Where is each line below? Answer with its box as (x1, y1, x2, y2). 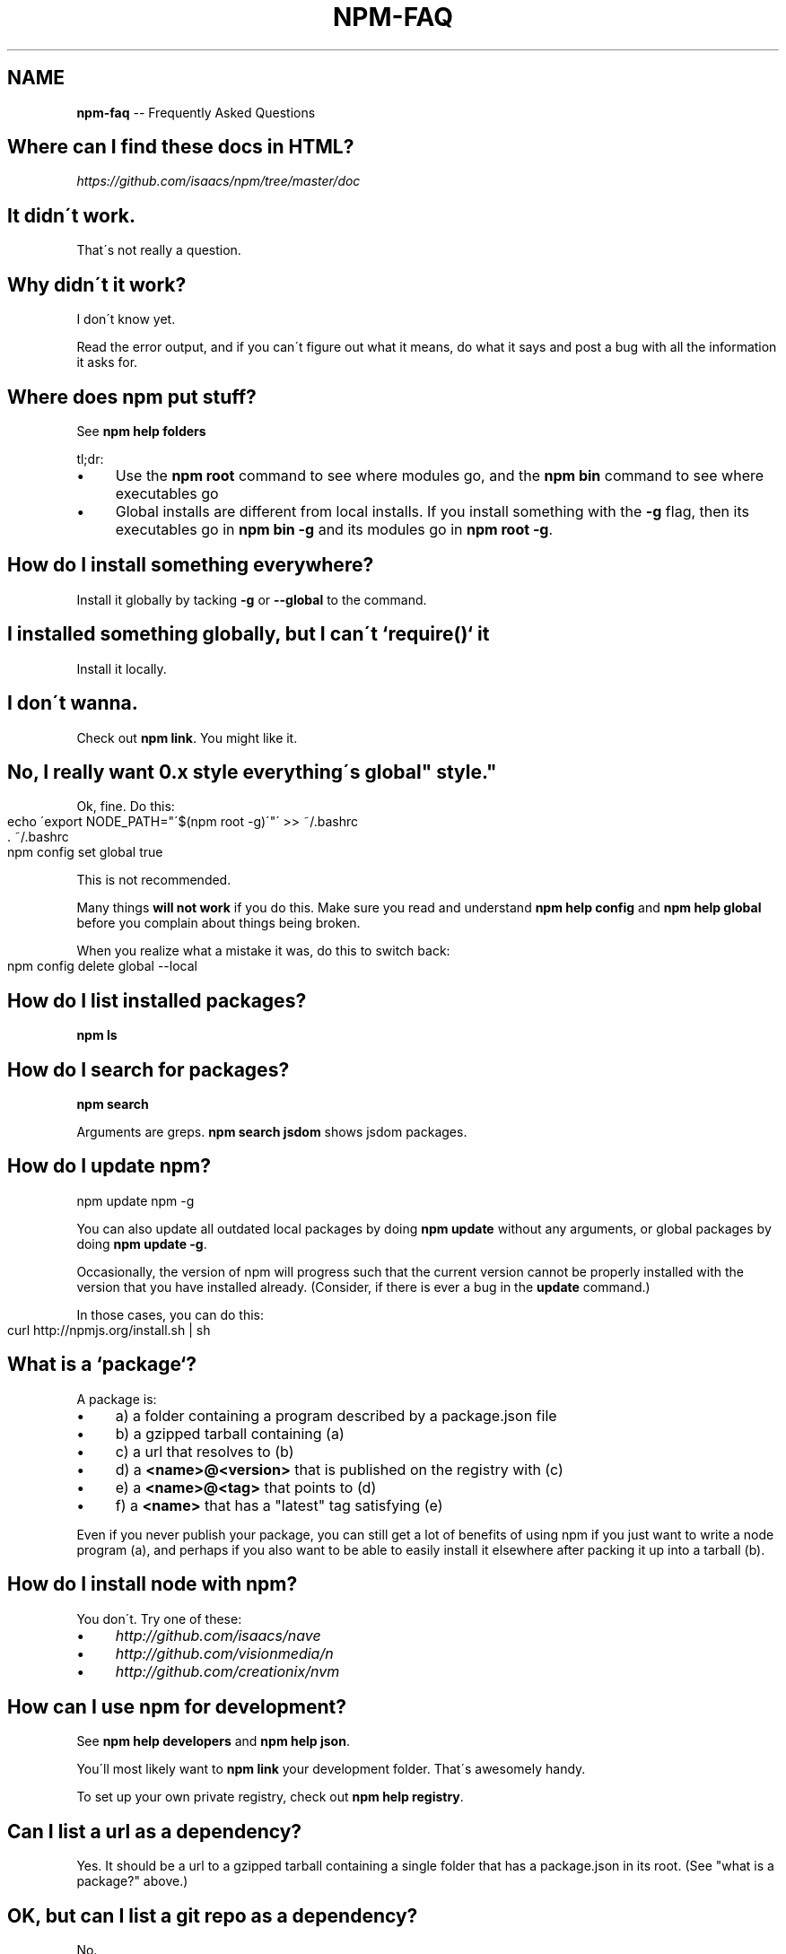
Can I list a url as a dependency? (7, 1819, 302, 1843)
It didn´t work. (7, 204, 135, 227)
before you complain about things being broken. (76, 915, 361, 931)
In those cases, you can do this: (76, 1306, 264, 1322)
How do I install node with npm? (7, 1573, 298, 1596)
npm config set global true (7, 844, 163, 860)
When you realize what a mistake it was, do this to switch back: (76, 943, 450, 959)
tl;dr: (76, 450, 104, 467)
